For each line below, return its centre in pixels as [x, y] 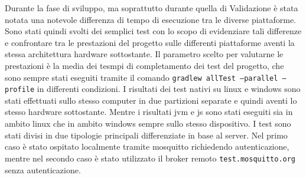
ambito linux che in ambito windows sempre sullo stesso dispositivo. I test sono [148, 123]
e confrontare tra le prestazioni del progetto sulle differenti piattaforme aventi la [150, 42]
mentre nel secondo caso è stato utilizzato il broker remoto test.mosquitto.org [150, 158]
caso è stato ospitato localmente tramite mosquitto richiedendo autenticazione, [147, 146]
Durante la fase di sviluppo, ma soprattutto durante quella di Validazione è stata [152, 8]
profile [20, 90]
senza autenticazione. [43, 169]
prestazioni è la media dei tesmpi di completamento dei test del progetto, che [144, 65]
